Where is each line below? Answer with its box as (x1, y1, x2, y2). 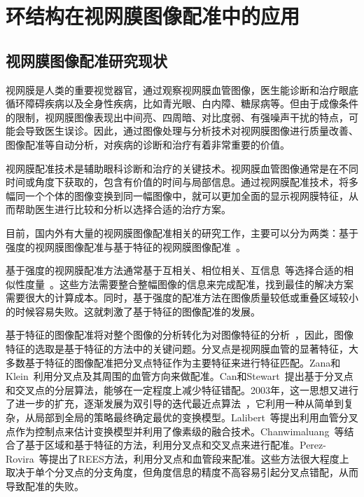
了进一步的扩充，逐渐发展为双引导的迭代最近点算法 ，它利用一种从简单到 (6, 396, 344, 411)
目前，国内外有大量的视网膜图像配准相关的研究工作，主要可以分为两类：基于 (6, 225, 358, 240)
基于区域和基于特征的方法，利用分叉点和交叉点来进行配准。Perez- (24, 437, 326, 452)
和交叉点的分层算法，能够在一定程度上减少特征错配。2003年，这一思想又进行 (6, 382, 358, 397)
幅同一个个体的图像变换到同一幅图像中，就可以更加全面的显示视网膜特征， (6, 188, 349, 203)
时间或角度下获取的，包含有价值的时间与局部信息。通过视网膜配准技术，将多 (6, 175, 358, 189)
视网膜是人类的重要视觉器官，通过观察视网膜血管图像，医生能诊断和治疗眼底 (6, 82, 358, 97)
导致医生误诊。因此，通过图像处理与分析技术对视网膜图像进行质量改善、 (24, 123, 358, 138)
